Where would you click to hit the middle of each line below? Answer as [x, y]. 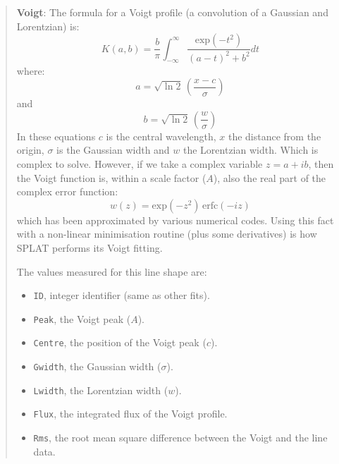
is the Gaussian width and [113, 150]
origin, [30, 150]
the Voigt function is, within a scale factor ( [111, 177]
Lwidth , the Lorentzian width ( [101, 390]
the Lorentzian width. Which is [251, 150]
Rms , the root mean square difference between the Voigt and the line [180, 438]
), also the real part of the [270, 177]
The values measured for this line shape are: [112, 271]
